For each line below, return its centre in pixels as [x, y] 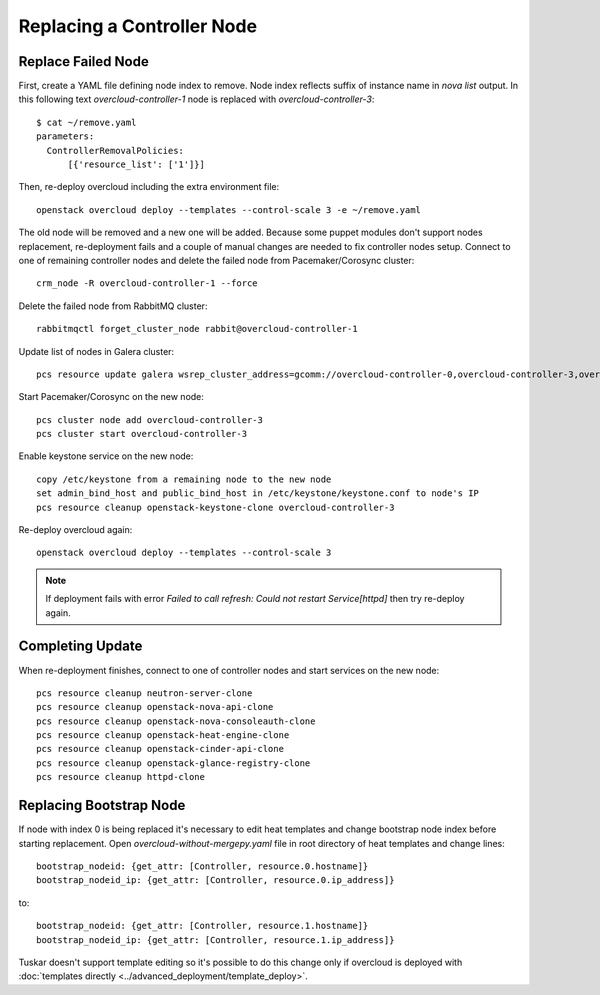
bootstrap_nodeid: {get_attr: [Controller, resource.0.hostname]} [202, 866]
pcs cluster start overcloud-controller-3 [142, 434]
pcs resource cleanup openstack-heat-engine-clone [163, 735]
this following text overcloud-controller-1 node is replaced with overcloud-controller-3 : [196, 99]
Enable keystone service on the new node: [106, 456]
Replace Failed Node [83, 61]
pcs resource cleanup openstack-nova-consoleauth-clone [176, 721]
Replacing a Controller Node [138, 26]
